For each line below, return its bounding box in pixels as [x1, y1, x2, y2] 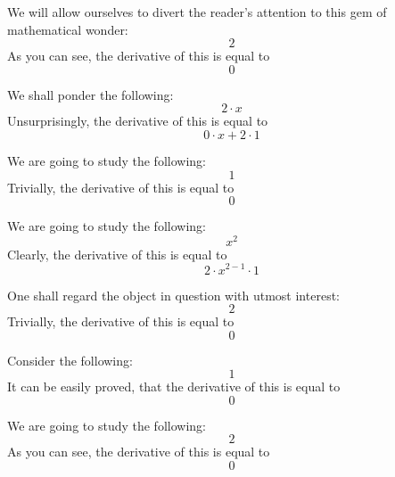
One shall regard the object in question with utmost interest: [7, 285, 340, 304]
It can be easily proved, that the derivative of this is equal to [7, 377, 341, 396]
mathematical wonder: [7, 20, 128, 38]
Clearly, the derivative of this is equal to [7, 244, 227, 263]
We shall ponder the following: [7, 85, 174, 103]
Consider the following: [7, 350, 133, 369]
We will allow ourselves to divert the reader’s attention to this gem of [7, 3, 387, 21]
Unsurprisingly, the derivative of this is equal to [7, 111, 268, 130]
